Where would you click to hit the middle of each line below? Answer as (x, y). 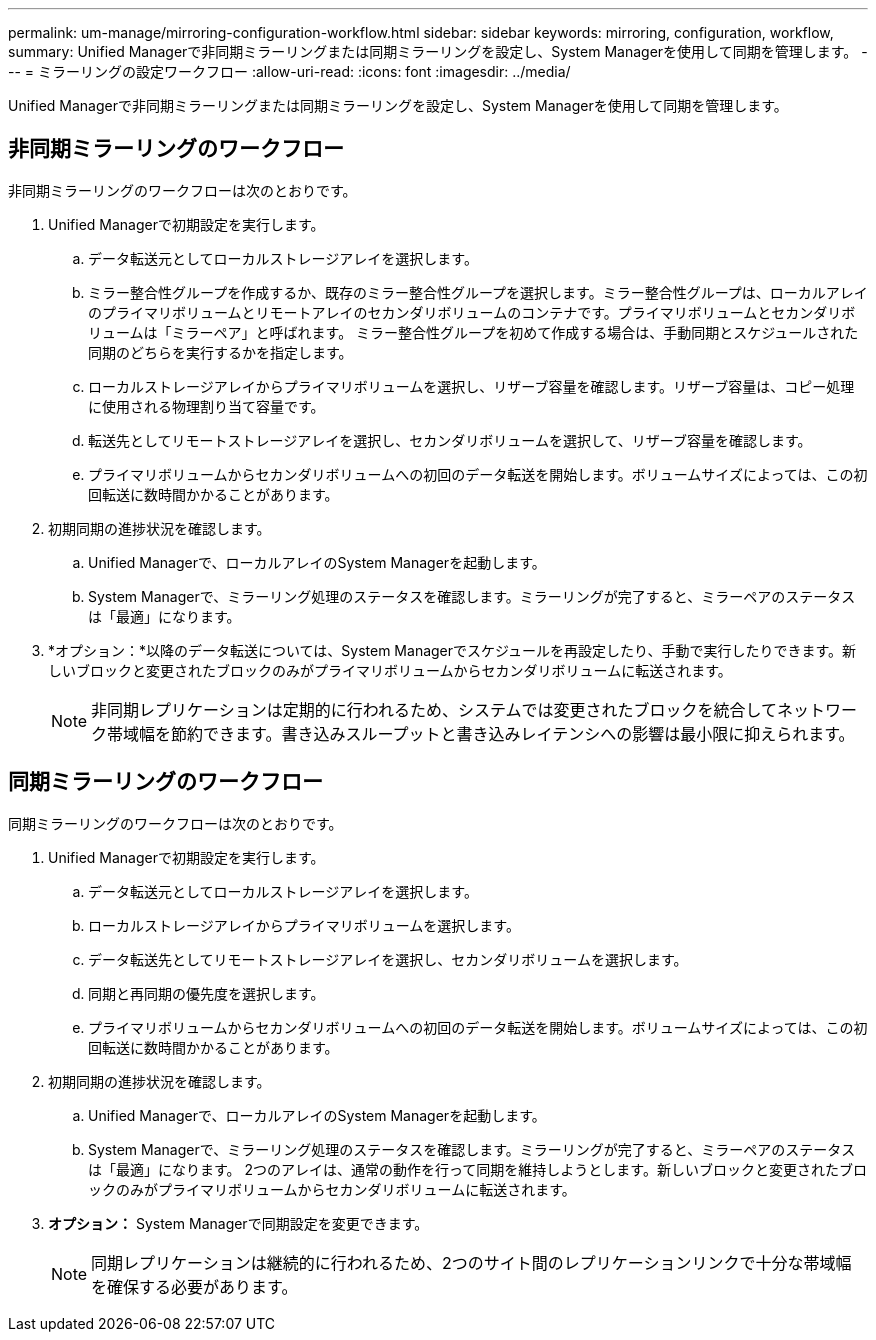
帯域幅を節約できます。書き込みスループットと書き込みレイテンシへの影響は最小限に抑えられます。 (481, 733)
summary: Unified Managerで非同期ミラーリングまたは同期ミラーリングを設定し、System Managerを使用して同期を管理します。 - (438, 51)
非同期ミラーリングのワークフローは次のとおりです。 (182, 190)
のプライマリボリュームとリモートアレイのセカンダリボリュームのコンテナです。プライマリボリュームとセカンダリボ (472, 312)
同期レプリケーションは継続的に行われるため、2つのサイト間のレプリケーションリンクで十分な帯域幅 (471, 1262)
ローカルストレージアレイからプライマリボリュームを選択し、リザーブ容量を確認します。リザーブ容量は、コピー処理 (471, 386)
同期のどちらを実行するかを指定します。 (220, 352)
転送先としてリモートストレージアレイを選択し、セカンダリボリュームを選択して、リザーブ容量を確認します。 (450, 440)
